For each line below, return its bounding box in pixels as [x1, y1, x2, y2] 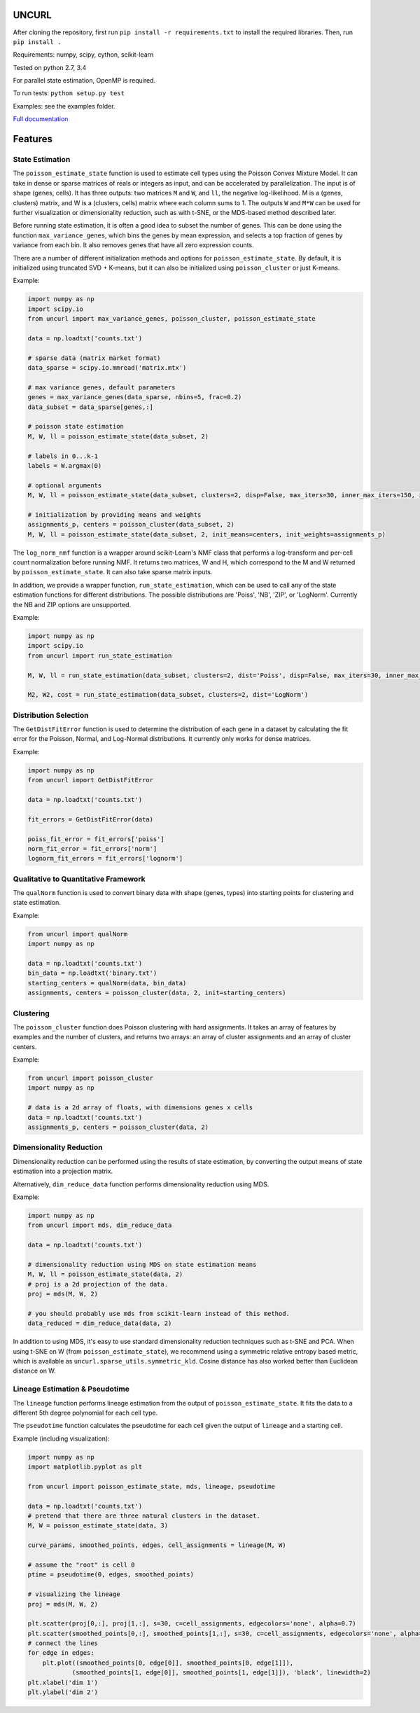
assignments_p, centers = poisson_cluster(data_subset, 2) [27, 520, 234, 529]
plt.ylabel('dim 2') [27, 1688, 98, 1696]
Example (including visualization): [13, 1434, 110, 1443]
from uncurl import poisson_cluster [27, 1074, 154, 1082]
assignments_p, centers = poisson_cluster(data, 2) [27, 1123, 209, 1131]
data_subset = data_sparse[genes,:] [27, 403, 154, 411]
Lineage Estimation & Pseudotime [13, 1384, 129, 1394]
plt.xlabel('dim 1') [27, 1678, 98, 1686]
